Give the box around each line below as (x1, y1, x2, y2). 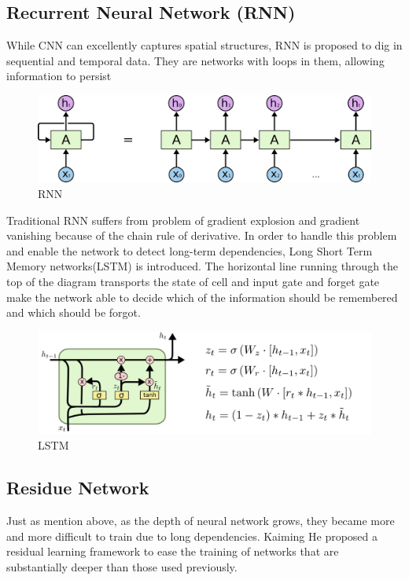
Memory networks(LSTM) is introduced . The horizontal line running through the (6, 258, 399, 274)
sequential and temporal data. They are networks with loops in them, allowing (6, 52, 385, 68)
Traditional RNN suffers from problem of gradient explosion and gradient (6, 211, 360, 228)
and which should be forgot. (6, 304, 141, 321)
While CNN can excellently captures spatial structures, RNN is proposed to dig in (6, 37, 403, 53)
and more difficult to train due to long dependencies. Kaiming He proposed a (6, 527, 378, 544)
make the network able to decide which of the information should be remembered (6, 288, 398, 305)
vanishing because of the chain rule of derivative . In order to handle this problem (6, 227, 397, 244)
